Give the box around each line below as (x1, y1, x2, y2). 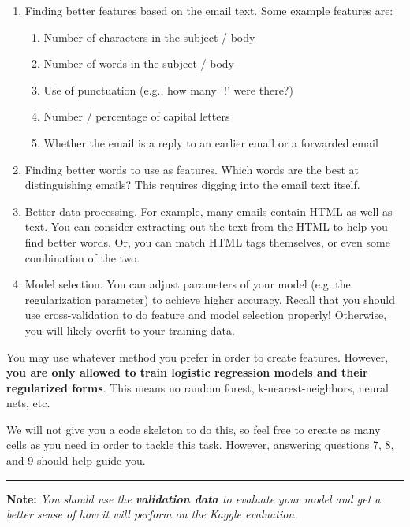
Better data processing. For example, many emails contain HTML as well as (24, 202, 393, 219)
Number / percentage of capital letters (43, 108, 230, 124)
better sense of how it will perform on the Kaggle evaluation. (6, 506, 298, 522)
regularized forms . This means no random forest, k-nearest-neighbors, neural (6, 379, 389, 395)
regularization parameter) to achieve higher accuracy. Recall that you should (24, 291, 395, 307)
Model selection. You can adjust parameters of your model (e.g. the (24, 276, 351, 292)
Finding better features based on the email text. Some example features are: (24, 2, 393, 18)
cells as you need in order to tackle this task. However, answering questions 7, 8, (6, 436, 394, 453)
